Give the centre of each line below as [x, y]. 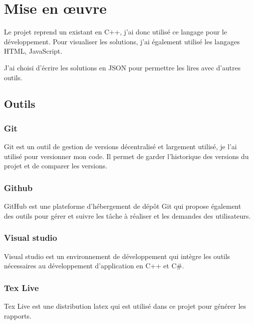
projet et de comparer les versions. [56, 166]
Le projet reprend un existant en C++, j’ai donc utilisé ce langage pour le [115, 32]
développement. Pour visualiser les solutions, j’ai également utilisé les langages [122, 41]
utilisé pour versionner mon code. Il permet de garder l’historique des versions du [127, 156]
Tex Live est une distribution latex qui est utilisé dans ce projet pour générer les [125, 306]
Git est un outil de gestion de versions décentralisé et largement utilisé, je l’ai [120, 146]
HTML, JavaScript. [33, 51]
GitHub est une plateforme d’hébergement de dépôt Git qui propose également [123, 206]
